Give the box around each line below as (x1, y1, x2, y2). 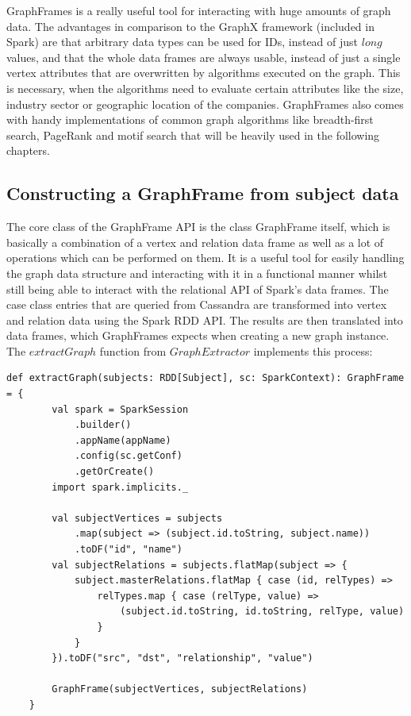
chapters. (6, 142, 50, 159)
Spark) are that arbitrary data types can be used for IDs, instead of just (6, 33, 359, 50)
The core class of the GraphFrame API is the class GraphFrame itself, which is (6, 218, 390, 235)
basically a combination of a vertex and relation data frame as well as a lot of (6, 233, 384, 250)
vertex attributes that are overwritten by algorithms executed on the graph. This (6, 64, 401, 81)
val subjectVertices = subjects (52, 512, 223, 524)
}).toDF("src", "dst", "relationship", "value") (52, 652, 313, 664)
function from (99, 342, 167, 359)
